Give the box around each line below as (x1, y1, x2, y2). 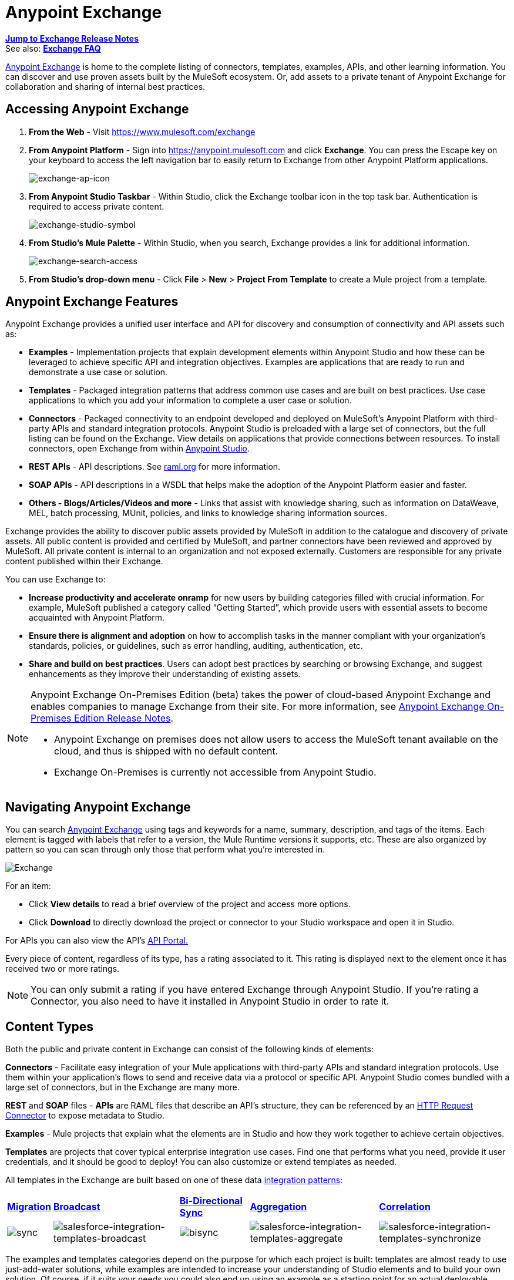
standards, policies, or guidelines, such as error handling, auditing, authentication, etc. (29, 641, 363, 651)
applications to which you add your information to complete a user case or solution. (29, 395, 352, 406)
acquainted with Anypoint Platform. (29, 612, 165, 623)
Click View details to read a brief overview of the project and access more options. (29, 899, 351, 910)
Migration (7, 1201, 51, 1213)
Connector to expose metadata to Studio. (5, 1110, 164, 1121)
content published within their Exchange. (5, 556, 163, 567)
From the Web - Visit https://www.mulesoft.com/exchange (29, 126, 256, 137)
